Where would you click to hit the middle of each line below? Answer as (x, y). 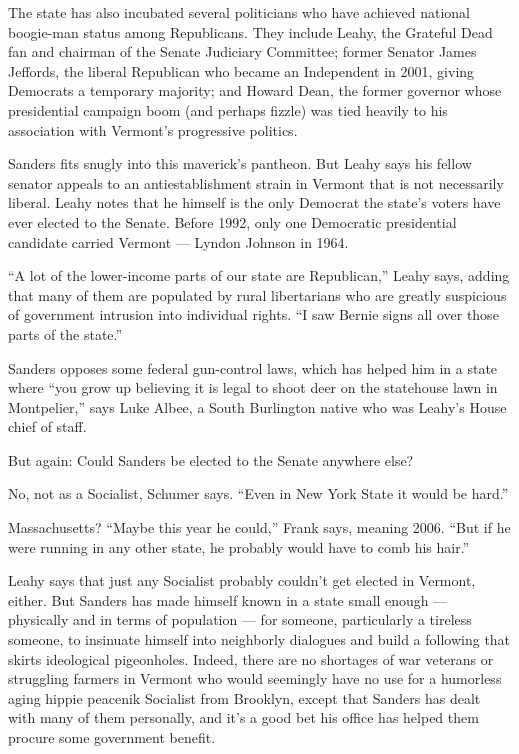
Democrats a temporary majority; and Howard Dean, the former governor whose (255, 90)
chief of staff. (47, 426)
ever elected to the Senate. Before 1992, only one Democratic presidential (232, 221)
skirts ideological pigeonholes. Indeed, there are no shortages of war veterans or (251, 658)
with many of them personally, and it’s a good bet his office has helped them (243, 717)
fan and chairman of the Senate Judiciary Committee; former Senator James (242, 51)
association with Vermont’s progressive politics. (153, 129)
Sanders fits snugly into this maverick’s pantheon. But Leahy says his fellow (240, 163)
